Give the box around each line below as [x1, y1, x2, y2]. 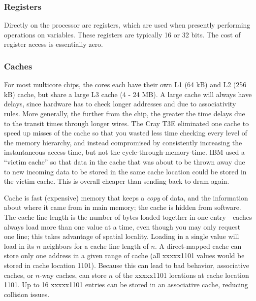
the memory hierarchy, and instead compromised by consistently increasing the [4, 137, 242, 147]
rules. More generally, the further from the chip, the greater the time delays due [4, 108, 245, 118]
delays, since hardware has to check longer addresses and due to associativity [4, 99, 236, 109]
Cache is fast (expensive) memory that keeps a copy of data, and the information [4, 192, 248, 202]
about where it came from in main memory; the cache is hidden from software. [4, 202, 241, 212]
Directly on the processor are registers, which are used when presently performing [4, 20, 251, 30]
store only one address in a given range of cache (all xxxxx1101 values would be [4, 250, 245, 261]
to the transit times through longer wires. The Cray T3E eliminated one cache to [4, 118, 249, 128]
